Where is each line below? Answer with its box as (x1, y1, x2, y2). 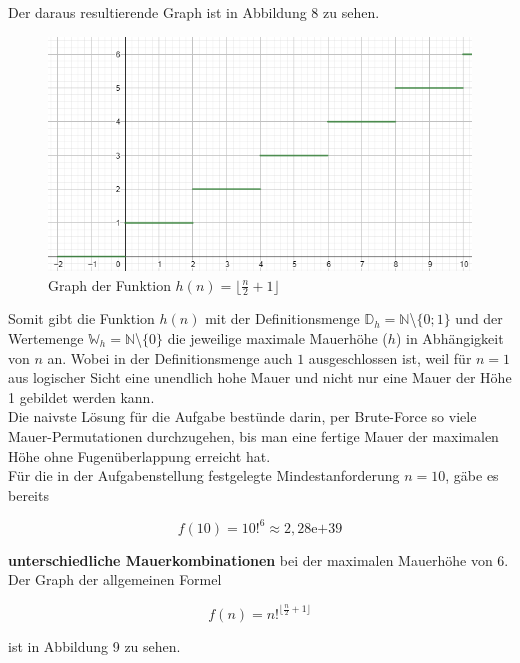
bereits (8, 484, 49, 505)
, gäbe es (445, 465, 499, 486)
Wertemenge (8, 327, 84, 348)
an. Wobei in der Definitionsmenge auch (47, 347, 293, 368)
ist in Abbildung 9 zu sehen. (8, 635, 181, 656)
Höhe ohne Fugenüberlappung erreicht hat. (8, 445, 271, 466)
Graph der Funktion (48, 274, 171, 295)
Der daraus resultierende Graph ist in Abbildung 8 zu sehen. (8, 2, 380, 22)
